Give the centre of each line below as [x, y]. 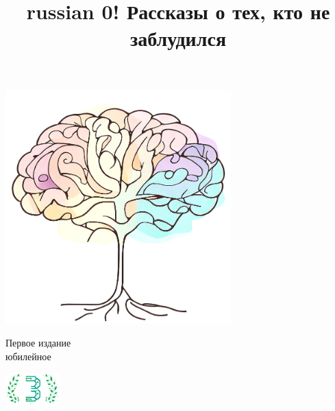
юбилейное [28, 356]
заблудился [178, 38]
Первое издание [38, 343]
